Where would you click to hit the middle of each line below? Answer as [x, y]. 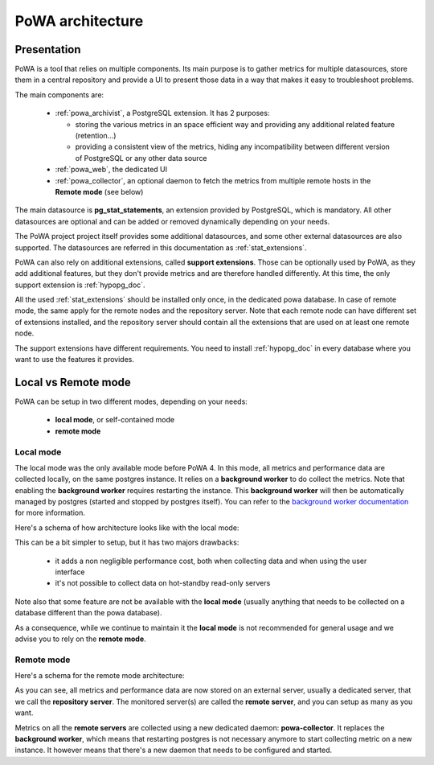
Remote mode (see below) [99, 191]
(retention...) [96, 136]
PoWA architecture [79, 21]
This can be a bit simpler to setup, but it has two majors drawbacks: [127, 542]
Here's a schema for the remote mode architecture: [100, 676]
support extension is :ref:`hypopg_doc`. [80, 285]
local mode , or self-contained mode [115, 420]
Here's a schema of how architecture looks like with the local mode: [127, 528]
